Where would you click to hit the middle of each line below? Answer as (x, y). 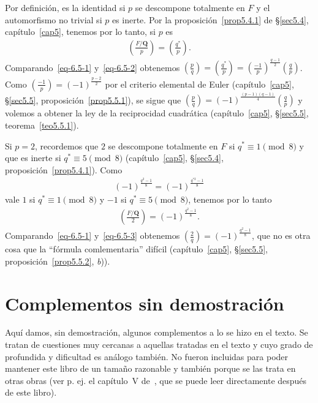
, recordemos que (67, 145)
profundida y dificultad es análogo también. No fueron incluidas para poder (147, 356)
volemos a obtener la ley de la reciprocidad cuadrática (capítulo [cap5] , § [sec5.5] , (157, 113)
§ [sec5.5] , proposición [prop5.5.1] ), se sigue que (93, 100)
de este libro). (31, 392)
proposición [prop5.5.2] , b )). (58, 261)
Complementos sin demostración (145, 303)
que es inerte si (33, 158)
